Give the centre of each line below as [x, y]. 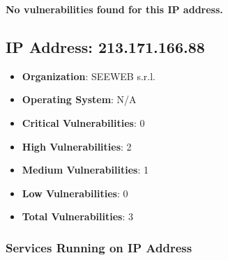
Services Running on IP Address [99, 247]
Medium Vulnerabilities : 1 [85, 170]
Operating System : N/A [79, 99]
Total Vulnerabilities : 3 [77, 216]
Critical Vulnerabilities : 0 [83, 122]
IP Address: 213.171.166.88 [105, 46]
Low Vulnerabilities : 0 [75, 193]
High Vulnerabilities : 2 [77, 146]
